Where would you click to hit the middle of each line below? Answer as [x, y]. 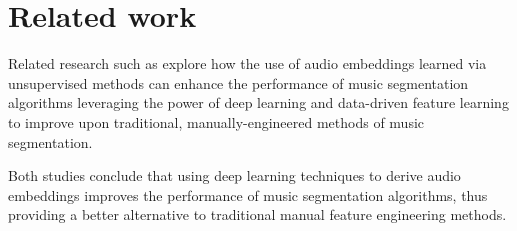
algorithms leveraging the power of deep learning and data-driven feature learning [258, 102]
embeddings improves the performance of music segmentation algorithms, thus [248, 194]
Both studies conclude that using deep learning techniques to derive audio [234, 175]
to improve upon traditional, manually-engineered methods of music [216, 121]
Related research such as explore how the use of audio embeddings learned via [247, 63]
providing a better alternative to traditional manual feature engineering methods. [257, 214]
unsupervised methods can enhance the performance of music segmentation [238, 82]
